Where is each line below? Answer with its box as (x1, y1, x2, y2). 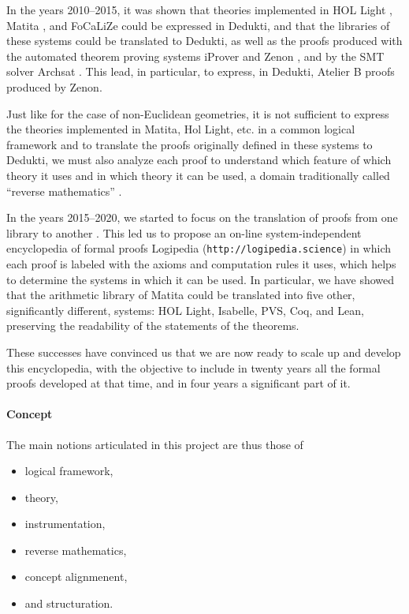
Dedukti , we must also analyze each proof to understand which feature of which (6, 152, 392, 168)
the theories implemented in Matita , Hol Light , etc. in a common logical (6, 121, 355, 137)
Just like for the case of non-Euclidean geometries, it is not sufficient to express (6, 105, 389, 122)
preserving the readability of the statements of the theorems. (6, 317, 299, 334)
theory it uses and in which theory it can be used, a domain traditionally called (6, 167, 390, 183)
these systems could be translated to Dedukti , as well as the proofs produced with (6, 32, 403, 49)
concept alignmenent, (24, 568, 128, 585)
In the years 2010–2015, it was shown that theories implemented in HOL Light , (6, 2, 392, 17)
